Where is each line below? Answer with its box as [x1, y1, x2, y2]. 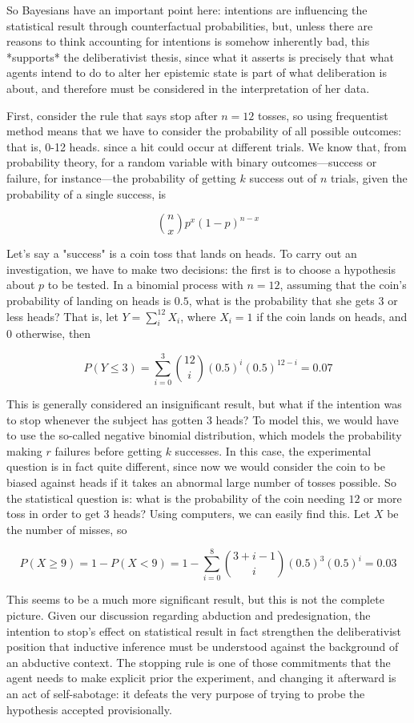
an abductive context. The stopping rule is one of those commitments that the [6, 653, 391, 670]
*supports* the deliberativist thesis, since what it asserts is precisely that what [6, 48, 394, 65]
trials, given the [331, 169, 408, 186]
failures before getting [54, 442, 162, 459]
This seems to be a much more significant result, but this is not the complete [6, 591, 384, 608]
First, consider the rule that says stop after [6, 106, 218, 123]
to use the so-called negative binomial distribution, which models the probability [6, 427, 402, 444]
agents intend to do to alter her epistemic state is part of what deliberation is [6, 64, 387, 81]
